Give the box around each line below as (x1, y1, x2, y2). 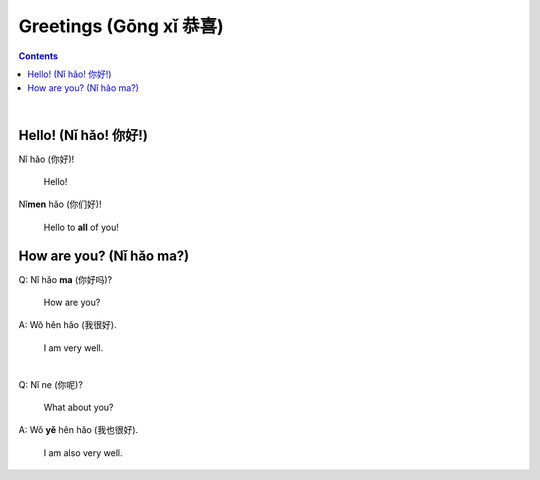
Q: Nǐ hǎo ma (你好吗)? (18, 273, 113, 285)
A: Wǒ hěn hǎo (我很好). (18, 319, 117, 331)
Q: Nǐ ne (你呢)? (18, 378, 84, 390)
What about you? (43, 401, 114, 414)
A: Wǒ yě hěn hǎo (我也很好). (18, 424, 139, 436)
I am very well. (43, 341, 104, 354)
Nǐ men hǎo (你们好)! (18, 198, 102, 210)
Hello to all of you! (43, 221, 119, 233)
